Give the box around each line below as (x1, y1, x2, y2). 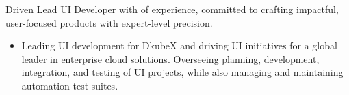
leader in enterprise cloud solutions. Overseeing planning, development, (21, 51, 320, 66)
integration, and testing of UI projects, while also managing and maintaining (21, 65, 344, 79)
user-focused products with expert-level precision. (5, 15, 213, 29)
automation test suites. (21, 78, 118, 92)
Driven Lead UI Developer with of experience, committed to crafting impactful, (5, 2, 339, 16)
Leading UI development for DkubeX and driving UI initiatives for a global (21, 38, 337, 53)
